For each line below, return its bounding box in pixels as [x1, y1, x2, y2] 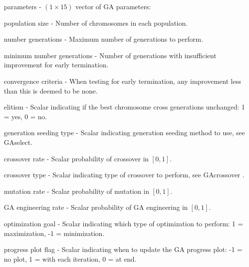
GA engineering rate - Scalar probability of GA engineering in [4, 202, 188, 212]
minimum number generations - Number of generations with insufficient [4, 50, 217, 60]
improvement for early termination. [4, 60, 109, 70]
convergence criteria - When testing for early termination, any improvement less [4, 76, 241, 86]
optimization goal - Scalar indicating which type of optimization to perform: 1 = [4, 218, 243, 228]
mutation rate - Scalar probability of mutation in [4, 186, 149, 196]
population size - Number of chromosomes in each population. [4, 17, 188, 28]
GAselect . [4, 137, 32, 147]
